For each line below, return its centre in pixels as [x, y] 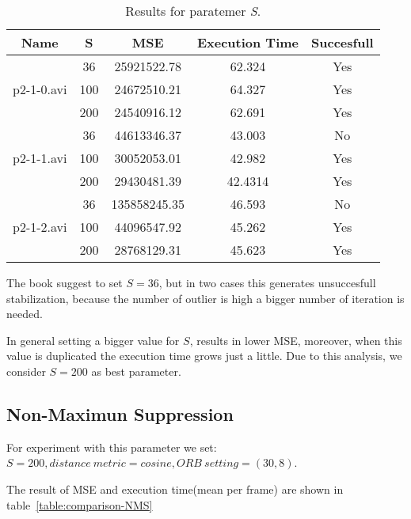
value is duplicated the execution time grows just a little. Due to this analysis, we [204, 356]
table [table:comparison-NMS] [80, 504]
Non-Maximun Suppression [120, 413]
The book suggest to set [65, 282]
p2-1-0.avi [40, 89]
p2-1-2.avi [40, 227]
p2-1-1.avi [40, 158]
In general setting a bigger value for [93, 340]
